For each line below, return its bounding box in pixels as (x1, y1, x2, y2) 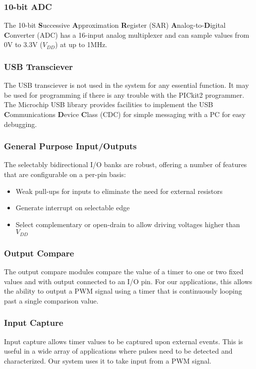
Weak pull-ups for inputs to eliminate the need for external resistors (15, 185, 223, 196)
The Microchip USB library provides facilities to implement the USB (4, 99, 213, 110)
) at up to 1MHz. (55, 39, 107, 50)
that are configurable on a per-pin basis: (4, 169, 126, 179)
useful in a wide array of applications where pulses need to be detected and (4, 346, 233, 356)
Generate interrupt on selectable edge (15, 202, 130, 213)
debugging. (4, 119, 37, 129)
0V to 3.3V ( (4, 39, 43, 50)
